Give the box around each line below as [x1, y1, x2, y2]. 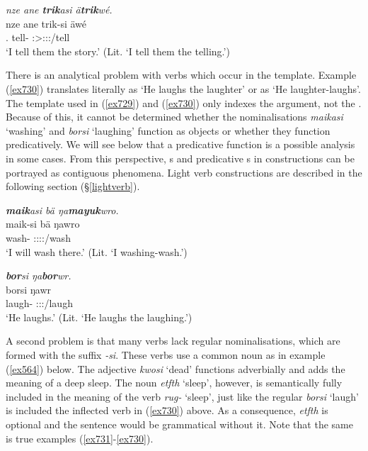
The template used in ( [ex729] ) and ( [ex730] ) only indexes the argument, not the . [6, 95, 362, 110]
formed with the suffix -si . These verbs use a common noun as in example [6, 347, 326, 362]
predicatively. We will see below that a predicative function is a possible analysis [6, 137, 355, 152]
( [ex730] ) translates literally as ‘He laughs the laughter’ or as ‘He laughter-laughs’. [6, 81, 361, 96]
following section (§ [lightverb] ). [6, 179, 140, 194]
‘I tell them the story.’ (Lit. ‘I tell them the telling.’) [6, 43, 230, 58]
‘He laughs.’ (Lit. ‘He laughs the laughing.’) [6, 309, 192, 324]
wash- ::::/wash [6, 230, 71, 245]
